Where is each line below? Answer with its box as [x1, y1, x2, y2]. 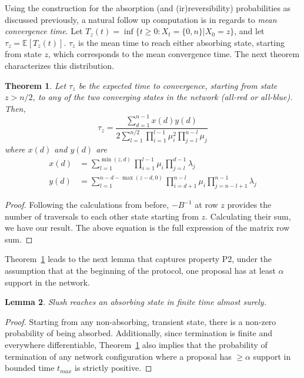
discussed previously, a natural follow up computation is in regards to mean [5, 13, 277, 25]
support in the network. [5, 276, 90, 288]
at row [195, 198, 218, 210]
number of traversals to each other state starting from [5, 210, 199, 222]
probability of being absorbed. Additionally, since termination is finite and [5, 327, 273, 339]
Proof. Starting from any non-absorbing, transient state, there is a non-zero [5, 315, 276, 327]
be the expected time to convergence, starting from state [78, 79, 278, 91]
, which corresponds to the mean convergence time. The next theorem [48, 48, 300, 60]
